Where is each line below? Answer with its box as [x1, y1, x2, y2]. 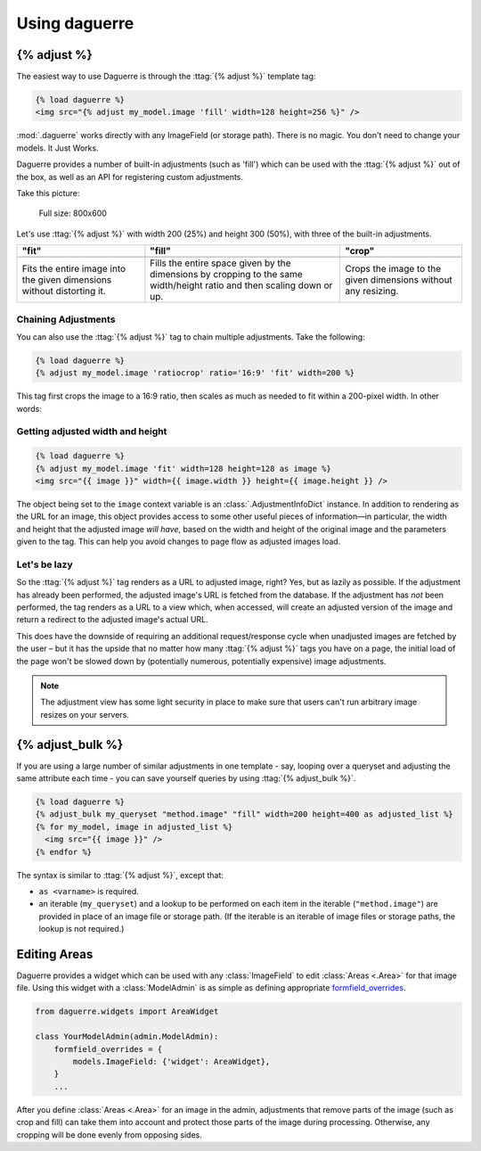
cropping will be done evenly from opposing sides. [16, 1129, 202, 1140]
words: [16, 403, 42, 414]
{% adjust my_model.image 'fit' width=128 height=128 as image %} [35, 464, 331, 473]
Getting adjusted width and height [16, 425, 167, 438]
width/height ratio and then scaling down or [150, 279, 333, 292]
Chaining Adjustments [16, 313, 116, 325]
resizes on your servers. [40, 709, 129, 719]
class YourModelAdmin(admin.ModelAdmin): [35, 1032, 219, 1042]
